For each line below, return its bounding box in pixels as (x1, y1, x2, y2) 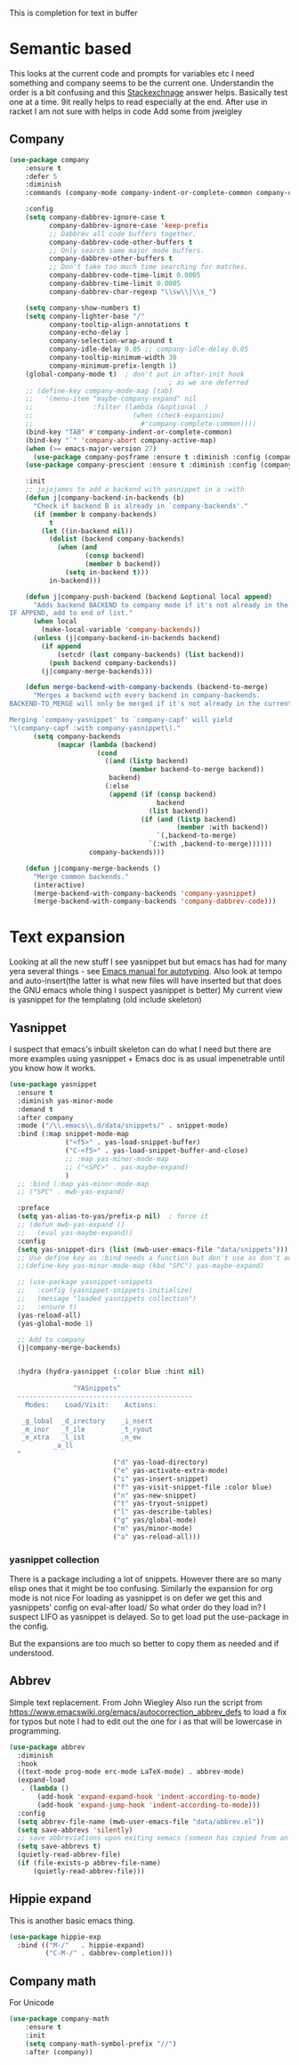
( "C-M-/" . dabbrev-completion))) (44, 1949, 174, 1958)
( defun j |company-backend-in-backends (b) (25, 493, 185, 502)
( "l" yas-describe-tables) (112, 1508, 214, 1516)
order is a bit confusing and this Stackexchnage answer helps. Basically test (9, 86, 288, 97)
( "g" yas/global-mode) (112, 1516, 198, 1525)
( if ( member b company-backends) (32, 509, 158, 519)
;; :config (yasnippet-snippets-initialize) (17, 1286, 193, 1295)
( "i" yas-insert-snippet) (112, 1474, 209, 1484)
